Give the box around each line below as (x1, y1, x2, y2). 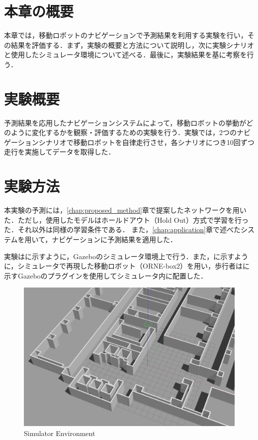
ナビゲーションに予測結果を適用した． (52, 234, 177, 244)
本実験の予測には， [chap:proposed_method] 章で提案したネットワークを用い (4, 205, 247, 215)
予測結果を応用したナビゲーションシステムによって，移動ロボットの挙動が (4, 117, 247, 128)
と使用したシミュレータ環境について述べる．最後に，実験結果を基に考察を (4, 49, 247, 60)
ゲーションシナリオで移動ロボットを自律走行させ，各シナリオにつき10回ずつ (4, 137, 255, 147)
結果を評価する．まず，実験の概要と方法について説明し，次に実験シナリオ (10, 39, 254, 50)
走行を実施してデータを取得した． (4, 147, 115, 157)
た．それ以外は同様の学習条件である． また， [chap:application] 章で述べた (4, 224, 241, 235)
